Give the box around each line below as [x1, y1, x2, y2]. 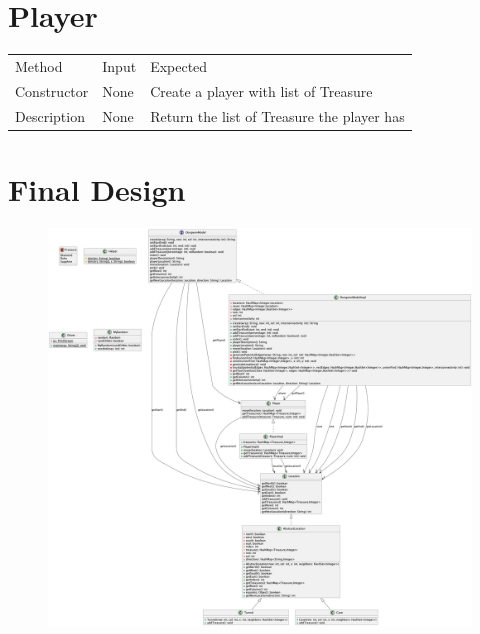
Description [15, 105, 85, 126]
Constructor [15, 80, 89, 101]
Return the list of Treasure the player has [150, 105, 405, 126]
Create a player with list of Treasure [150, 80, 373, 101]
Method [15, 55, 63, 76]
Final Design [8, 168, 186, 209]
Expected [150, 55, 208, 76]
